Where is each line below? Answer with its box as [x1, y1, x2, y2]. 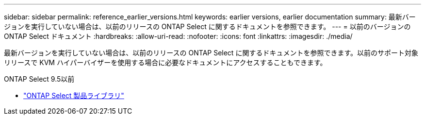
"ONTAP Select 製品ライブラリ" [23, 91, 124, 100]
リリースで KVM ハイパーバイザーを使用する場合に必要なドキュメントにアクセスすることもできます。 [4, 58, 327, 67]
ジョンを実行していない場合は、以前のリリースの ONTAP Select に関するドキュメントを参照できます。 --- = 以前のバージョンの [4, 22, 411, 31]
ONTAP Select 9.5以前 [4, 75, 75, 83]
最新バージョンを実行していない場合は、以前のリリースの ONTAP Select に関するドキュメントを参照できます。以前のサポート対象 [4, 49, 418, 57]
